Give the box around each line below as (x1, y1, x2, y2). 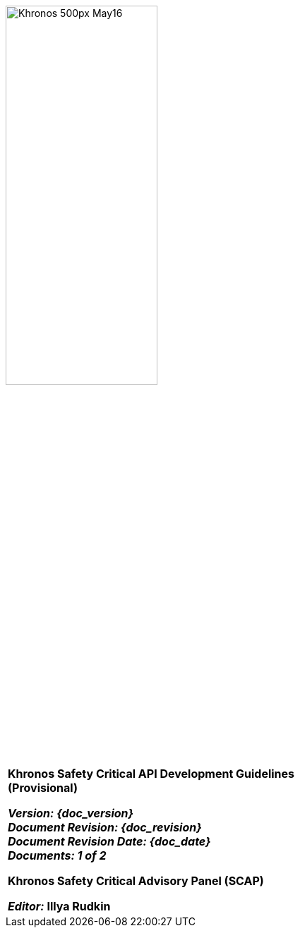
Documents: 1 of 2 (8, 848, 107, 862)
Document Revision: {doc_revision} (8, 820, 202, 834)
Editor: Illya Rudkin (8, 899, 111, 913)
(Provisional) (8, 781, 78, 795)
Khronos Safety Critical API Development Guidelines (8, 767, 295, 781)
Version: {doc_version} (8, 806, 134, 820)
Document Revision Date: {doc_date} (8, 834, 211, 848)
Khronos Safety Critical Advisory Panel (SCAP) (8, 874, 264, 888)
